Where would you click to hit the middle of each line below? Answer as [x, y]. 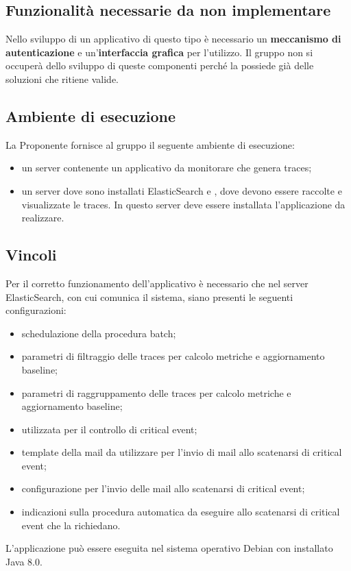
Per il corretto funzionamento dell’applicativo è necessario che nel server [157, 283]
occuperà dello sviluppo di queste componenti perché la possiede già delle [160, 65]
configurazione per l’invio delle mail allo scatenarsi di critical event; [163, 488]
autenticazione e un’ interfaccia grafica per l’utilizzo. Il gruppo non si [159, 52]
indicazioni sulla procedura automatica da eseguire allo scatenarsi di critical [181, 512]
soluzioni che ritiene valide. [62, 78]
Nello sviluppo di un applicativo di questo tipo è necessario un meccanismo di [173, 39]
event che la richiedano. [71, 525]
